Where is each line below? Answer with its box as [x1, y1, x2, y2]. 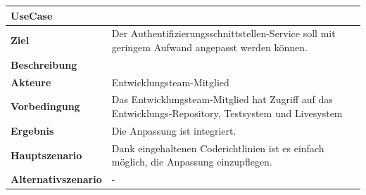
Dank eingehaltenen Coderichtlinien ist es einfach [111, 140, 324, 155]
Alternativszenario [11, 172, 102, 187]
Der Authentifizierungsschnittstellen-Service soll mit [111, 26, 336, 41]
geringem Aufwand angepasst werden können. [111, 39, 308, 54]
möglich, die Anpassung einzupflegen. [111, 154, 272, 169]
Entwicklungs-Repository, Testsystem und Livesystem [111, 106, 343, 121]
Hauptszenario [11, 147, 82, 162]
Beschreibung [11, 57, 77, 72]
